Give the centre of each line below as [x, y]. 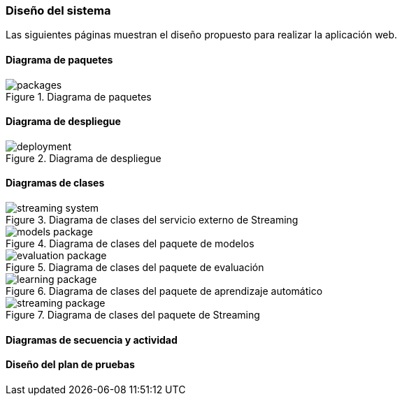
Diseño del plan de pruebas [70, 365]
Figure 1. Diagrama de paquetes [79, 96]
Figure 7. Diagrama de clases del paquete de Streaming [133, 315]
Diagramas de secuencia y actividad [92, 340]
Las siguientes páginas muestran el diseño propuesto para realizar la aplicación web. [202, 35]
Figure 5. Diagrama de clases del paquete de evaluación [135, 268]
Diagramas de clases [55, 183]
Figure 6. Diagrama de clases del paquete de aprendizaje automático [164, 291]
